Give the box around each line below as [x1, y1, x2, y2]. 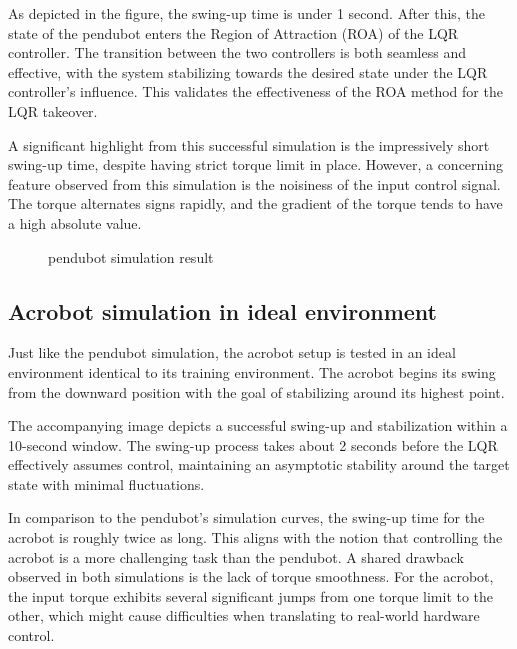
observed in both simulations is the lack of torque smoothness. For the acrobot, [8, 566, 494, 587]
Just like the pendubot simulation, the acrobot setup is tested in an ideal [8, 342, 456, 363]
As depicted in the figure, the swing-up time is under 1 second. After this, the [8, 3, 485, 23]
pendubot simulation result [48, 246, 214, 267]
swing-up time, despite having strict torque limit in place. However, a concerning [8, 154, 504, 175]
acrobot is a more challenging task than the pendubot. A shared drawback [8, 546, 464, 567]
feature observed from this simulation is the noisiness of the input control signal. [8, 173, 501, 194]
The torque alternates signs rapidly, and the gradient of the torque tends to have [8, 193, 503, 214]
